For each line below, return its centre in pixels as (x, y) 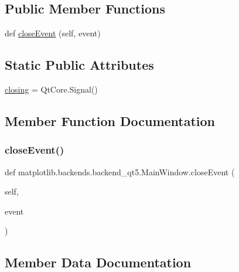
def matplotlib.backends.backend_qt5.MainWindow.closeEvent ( (120, 171)
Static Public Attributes (79, 65)
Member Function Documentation (110, 120)
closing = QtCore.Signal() (51, 89)
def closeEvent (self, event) (53, 33)
